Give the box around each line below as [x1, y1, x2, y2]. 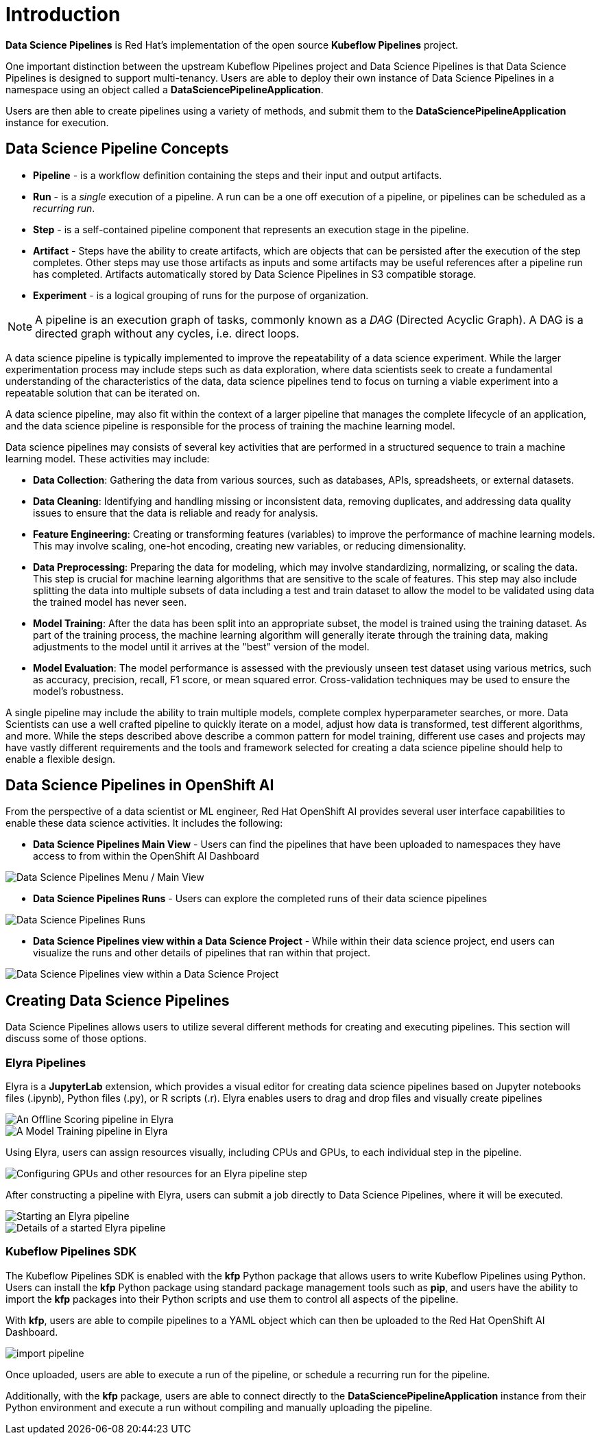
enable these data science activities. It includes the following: [5, 817, 283, 829]
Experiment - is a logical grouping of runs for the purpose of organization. [33, 289, 369, 301]
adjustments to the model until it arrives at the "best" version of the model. [33, 640, 370, 652]
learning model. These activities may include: [5, 452, 210, 464]
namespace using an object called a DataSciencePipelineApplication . [5, 83, 324, 95]
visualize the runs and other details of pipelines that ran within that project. [33, 947, 370, 959]
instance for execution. [5, 116, 109, 128]
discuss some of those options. [5, 1032, 147, 1045]
